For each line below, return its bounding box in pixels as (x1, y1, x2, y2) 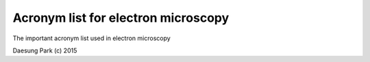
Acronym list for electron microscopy (12, 10, 230, 25)
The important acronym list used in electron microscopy (12, 34, 171, 42)
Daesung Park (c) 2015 (12, 46, 77, 55)
